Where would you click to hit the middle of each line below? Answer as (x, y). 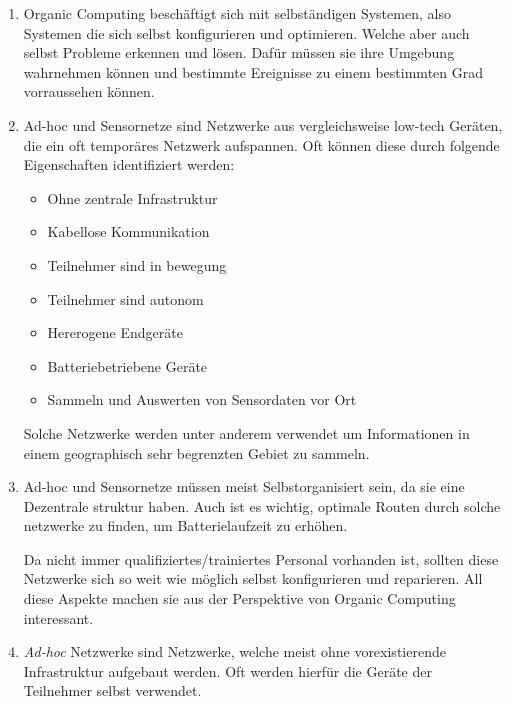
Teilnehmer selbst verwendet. (112, 690)
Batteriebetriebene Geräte (127, 365)
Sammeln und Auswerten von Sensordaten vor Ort (202, 399)
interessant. (58, 617)
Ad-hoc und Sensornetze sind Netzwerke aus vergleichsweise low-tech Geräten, (263, 124)
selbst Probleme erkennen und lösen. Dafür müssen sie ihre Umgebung (239, 52)
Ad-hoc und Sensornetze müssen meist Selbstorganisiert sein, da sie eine (244, 486)
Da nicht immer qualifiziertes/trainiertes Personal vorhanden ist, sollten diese (261, 558)
